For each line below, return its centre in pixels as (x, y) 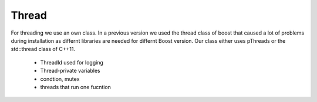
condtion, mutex (60, 79)
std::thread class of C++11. (43, 49)
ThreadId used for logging (72, 62)
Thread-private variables (70, 71)
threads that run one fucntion (76, 87)
